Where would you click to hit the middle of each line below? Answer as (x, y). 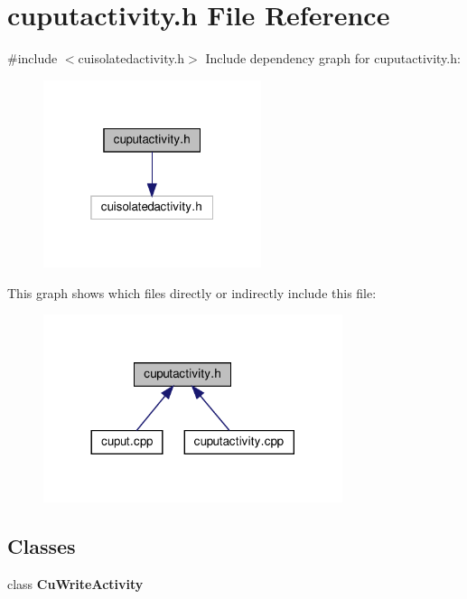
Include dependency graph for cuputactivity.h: (333, 58)
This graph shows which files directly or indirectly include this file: (192, 292)
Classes (42, 546)
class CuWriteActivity (75, 584)
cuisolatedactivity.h (131, 58)
